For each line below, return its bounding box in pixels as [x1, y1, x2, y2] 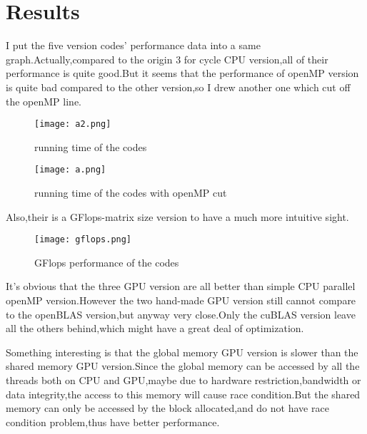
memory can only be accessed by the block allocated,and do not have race [6, 401, 329, 415]
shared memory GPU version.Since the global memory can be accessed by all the [6, 358, 360, 373]
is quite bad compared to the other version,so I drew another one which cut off [6, 79, 351, 94]
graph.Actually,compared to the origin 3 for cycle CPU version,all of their [6, 51, 328, 66]
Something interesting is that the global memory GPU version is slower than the [6, 344, 358, 359]
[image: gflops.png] [34, 234, 132, 245]
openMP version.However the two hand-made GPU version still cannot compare [6, 293, 356, 308]
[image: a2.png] [34, 119, 111, 130]
